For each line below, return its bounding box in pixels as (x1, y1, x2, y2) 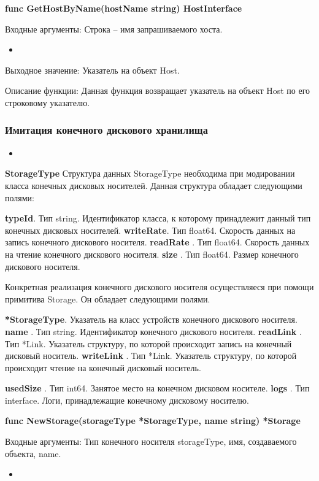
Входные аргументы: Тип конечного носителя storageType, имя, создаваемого (5, 435, 297, 448)
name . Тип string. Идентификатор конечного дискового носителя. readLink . (5, 325, 302, 337)
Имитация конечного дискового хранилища (5, 122, 208, 137)
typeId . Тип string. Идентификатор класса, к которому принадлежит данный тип (5, 212, 311, 225)
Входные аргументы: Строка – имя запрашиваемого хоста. (5, 22, 223, 35)
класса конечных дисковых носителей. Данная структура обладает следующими (5, 179, 302, 191)
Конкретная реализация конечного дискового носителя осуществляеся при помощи (5, 280, 314, 293)
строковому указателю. (5, 96, 90, 109)
